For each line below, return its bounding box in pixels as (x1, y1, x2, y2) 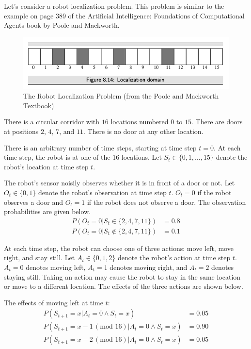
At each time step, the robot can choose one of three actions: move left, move (4, 243, 234, 253)
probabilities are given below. (4, 206, 91, 216)
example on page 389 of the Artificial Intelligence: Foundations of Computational (4, 10, 245, 20)
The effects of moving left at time (4, 297, 103, 307)
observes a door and (4, 197, 63, 207)
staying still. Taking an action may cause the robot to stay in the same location (4, 271, 241, 282)
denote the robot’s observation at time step (38, 187, 167, 197)
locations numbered (110, 116, 169, 127)
